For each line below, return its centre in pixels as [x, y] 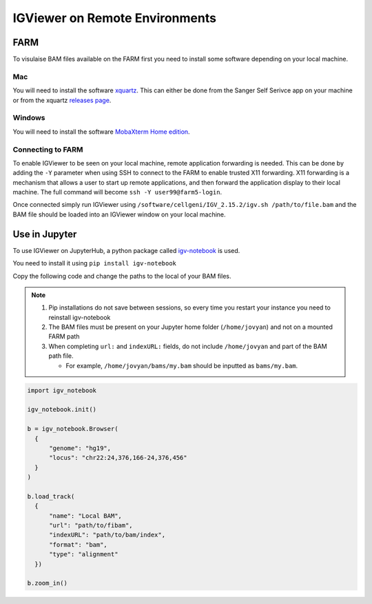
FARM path [64, 336]
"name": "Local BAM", [85, 516]
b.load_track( [51, 496]
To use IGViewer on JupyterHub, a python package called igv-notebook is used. [126, 250]
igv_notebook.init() [62, 410]
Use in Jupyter [45, 234]
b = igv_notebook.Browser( [73, 429]
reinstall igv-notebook [80, 317]
